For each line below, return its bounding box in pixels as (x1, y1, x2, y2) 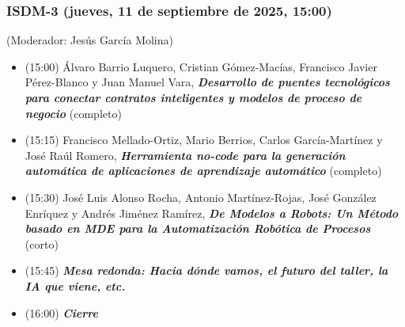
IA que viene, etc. (25, 277, 126, 294)
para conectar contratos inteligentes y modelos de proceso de (25, 89, 362, 105)
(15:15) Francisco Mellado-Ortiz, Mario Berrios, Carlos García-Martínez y (25, 131, 383, 148)
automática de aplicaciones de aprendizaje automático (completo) (25, 162, 382, 179)
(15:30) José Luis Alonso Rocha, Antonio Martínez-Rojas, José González (25, 188, 377, 205)
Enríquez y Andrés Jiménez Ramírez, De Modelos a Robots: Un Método (25, 204, 399, 221)
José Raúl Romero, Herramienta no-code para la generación (25, 146, 346, 163)
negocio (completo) (25, 105, 122, 121)
